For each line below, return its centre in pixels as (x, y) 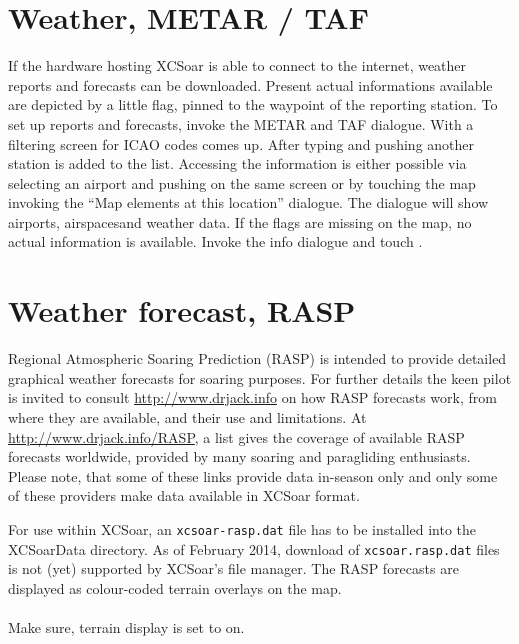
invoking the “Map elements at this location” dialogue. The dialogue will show (248, 202)
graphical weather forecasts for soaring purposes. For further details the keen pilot (260, 377)
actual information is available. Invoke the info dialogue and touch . (215, 241)
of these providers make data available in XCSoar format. (184, 495)
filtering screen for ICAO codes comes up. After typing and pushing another (241, 143)
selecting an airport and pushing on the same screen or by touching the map (242, 182)
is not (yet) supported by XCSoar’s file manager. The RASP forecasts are (233, 568)
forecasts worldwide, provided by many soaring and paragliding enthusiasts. (239, 456)
